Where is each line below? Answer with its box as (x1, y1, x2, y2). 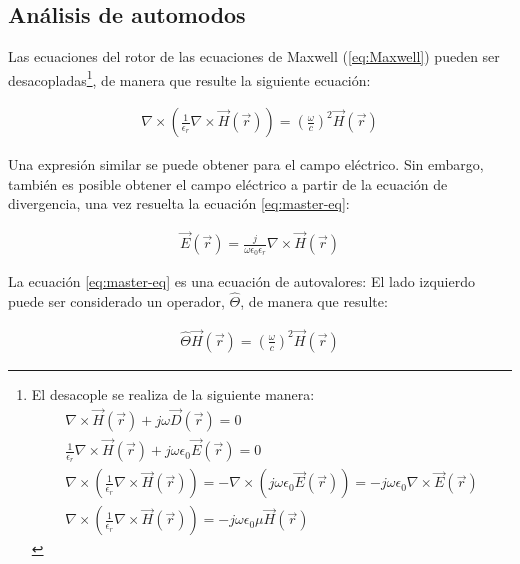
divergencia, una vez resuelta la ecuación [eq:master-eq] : (8, 193, 350, 214)
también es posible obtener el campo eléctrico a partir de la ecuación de (8, 173, 448, 194)
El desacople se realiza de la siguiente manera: (31, 384, 315, 404)
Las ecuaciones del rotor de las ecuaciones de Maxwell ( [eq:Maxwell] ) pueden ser (8, 46, 500, 67)
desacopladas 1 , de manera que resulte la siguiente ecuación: (8, 66, 371, 90)
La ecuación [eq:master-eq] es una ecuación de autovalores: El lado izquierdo (8, 271, 475, 292)
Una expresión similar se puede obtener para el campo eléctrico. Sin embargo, (8, 154, 484, 175)
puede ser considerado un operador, (8, 291, 225, 312)
